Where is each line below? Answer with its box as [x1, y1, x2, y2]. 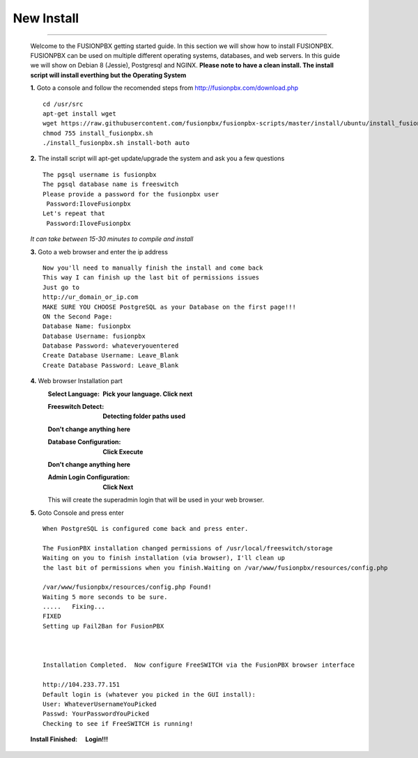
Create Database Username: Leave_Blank [42, 352, 179, 359]
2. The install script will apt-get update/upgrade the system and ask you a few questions [30, 154, 285, 163]
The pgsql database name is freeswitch [42, 180, 179, 188]
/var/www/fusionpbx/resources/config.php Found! [42, 583, 212, 591]
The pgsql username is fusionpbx [42, 171, 157, 178]
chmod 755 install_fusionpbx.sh [42, 129, 153, 137]
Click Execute [102, 447, 144, 456]
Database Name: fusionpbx [42, 323, 132, 330]
